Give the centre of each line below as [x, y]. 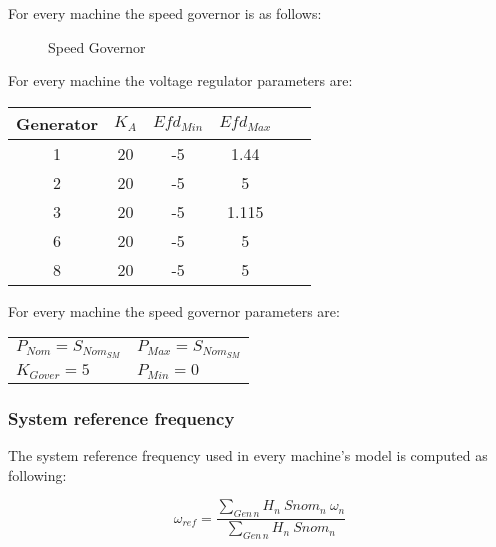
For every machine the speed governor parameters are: [174, 310]
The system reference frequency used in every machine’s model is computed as [248, 455]
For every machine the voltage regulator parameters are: [180, 80]
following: [37, 474]
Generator [57, 123]
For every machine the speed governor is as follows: [165, 13]
